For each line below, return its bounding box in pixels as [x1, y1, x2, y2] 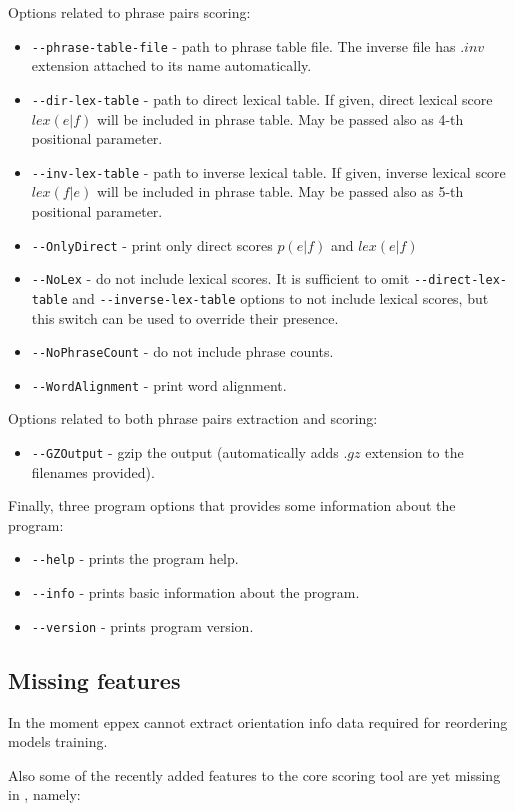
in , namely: [8, 784, 81, 805]
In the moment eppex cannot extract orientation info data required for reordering [8, 711, 508, 732]
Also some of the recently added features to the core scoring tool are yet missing [8, 764, 501, 785]
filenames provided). [31, 461, 155, 482]
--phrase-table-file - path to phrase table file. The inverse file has [31, 35, 456, 56]
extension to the [365, 442, 464, 462]
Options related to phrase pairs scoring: [8, 2, 251, 22]
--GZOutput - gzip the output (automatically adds [31, 442, 339, 462]
